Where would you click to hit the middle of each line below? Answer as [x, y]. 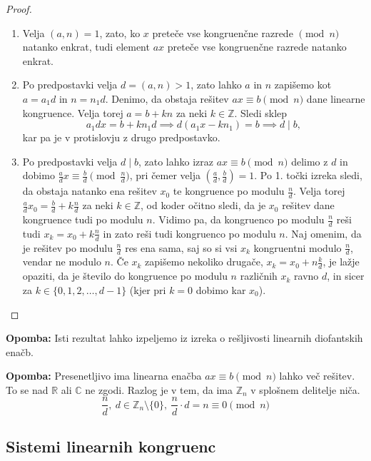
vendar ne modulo [62, 262]
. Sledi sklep [261, 112]
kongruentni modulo [298, 247]
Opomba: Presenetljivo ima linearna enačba [104, 376]
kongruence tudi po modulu [83, 219]
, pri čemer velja [165, 175]
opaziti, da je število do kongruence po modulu [125, 276]
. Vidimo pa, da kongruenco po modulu [238, 219]
